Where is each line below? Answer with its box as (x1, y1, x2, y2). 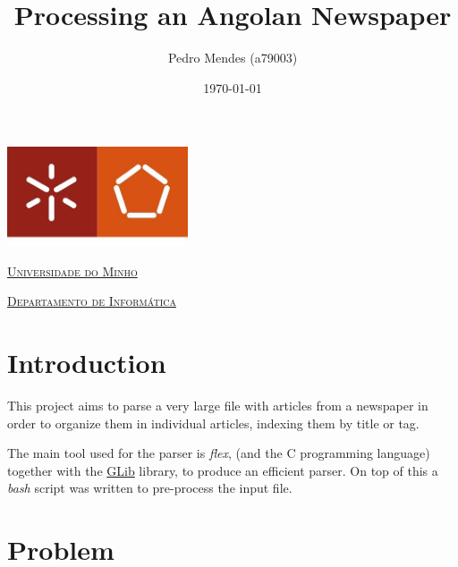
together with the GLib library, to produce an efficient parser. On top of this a (7, 461, 438, 479)
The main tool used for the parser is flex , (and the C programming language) (7, 444, 430, 462)
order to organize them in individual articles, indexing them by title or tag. (7, 413, 420, 432)
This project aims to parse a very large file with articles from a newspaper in (7, 396, 428, 415)
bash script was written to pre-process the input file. (7, 478, 293, 497)
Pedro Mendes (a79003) (167, 48, 298, 67)
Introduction (7, 344, 166, 381)
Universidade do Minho (7, 261, 138, 280)
